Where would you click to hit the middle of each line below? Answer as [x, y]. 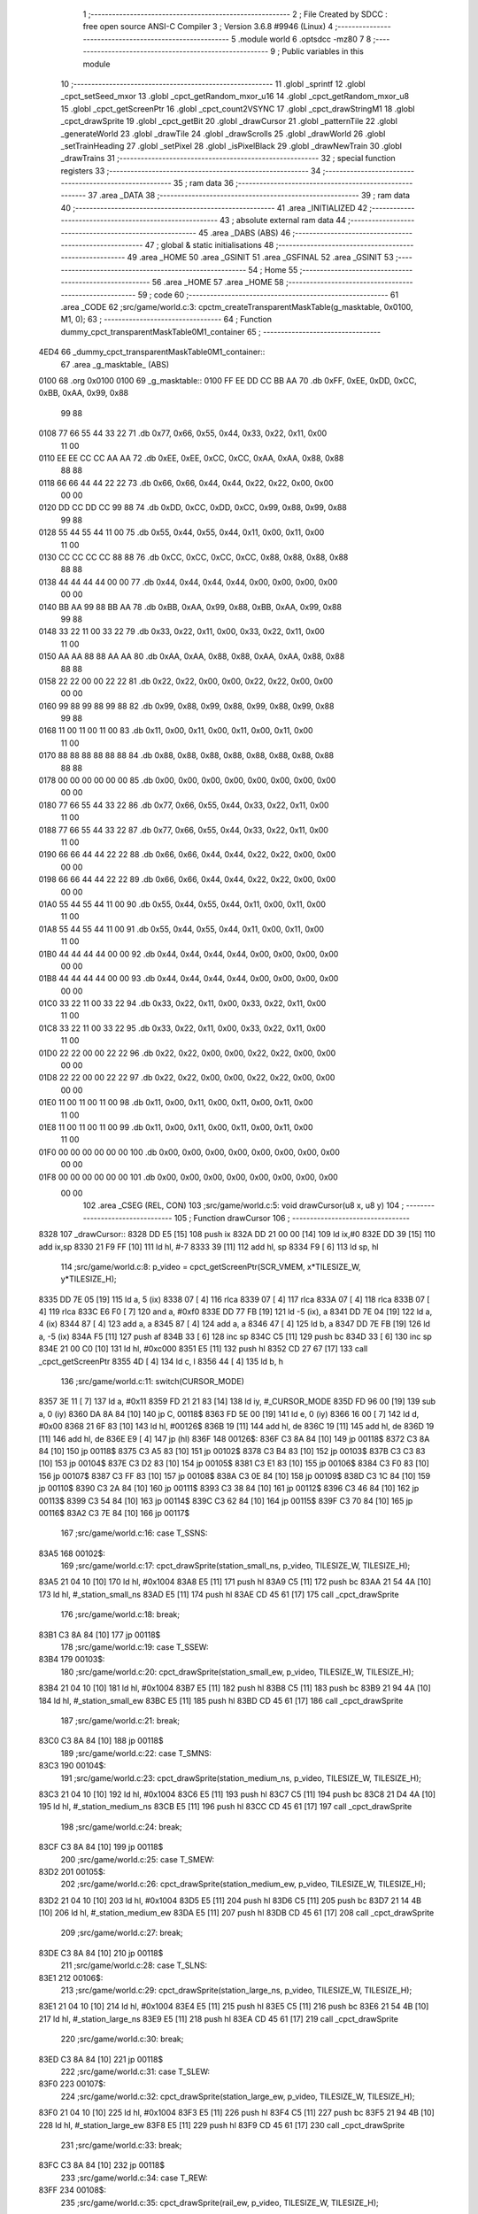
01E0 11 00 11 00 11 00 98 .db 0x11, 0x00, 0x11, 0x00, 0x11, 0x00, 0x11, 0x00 [176, 1103]
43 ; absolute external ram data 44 [283, 221]
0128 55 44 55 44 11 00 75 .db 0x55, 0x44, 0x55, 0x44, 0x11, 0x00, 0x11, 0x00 [181, 532]
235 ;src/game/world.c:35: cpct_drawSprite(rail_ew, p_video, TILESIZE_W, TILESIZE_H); [220, 2202]
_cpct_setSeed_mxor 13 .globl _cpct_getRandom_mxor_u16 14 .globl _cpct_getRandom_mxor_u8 [235, 97]
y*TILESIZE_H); [89, 1279]
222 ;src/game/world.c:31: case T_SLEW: [135, 2071]
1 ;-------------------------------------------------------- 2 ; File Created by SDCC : [235, 14]
